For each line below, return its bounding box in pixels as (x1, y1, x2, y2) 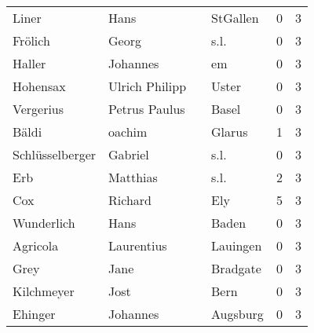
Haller (13, 54, 46, 72)
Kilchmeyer (13, 282, 75, 300)
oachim (108, 123, 148, 141)
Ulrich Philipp (108, 77, 187, 95)
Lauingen (211, 236, 262, 254)
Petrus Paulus (108, 100, 185, 118)
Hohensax (13, 77, 66, 95)
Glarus (211, 123, 248, 141)
